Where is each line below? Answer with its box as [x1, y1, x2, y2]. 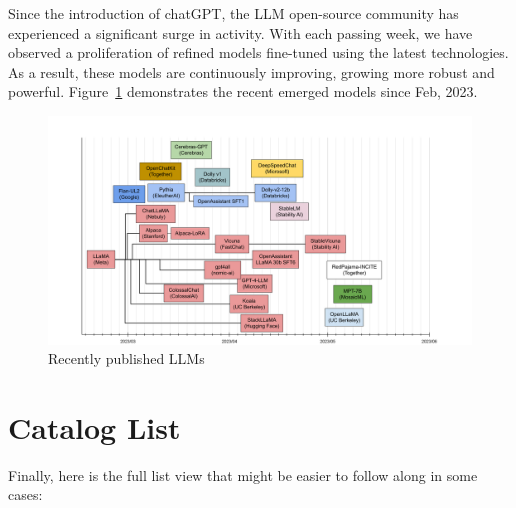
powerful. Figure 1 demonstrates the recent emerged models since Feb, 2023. [8, 81, 478, 102]
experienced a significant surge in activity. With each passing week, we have [8, 22, 473, 43]
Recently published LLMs [48, 348, 205, 369]
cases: [8, 484, 43, 505]
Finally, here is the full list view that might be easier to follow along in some [8, 464, 478, 485]
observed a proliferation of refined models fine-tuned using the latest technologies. [8, 42, 509, 63]
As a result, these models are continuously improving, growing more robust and [8, 61, 495, 82]
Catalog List [8, 406, 181, 447]
